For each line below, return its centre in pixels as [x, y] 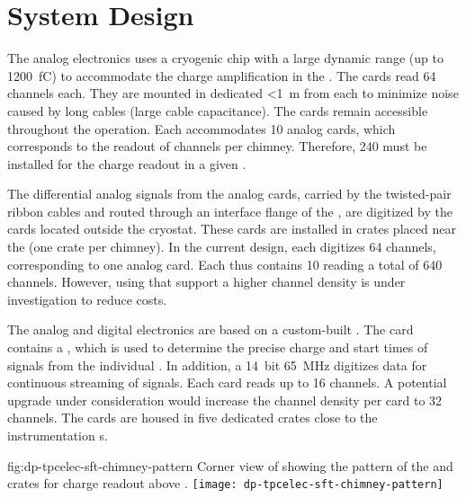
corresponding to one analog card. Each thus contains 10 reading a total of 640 [225, 264]
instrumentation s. [58, 435]
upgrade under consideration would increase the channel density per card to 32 [225, 400]
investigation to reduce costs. [87, 299]
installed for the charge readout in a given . [127, 163]
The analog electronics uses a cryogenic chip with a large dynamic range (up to [225, 58]
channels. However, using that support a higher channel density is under [206, 282]
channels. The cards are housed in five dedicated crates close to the [193, 418]
